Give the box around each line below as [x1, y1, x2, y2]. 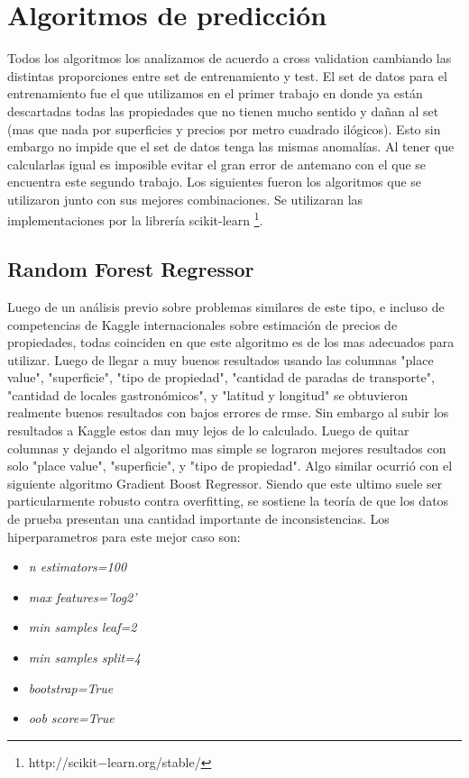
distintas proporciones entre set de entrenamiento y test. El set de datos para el [7, 66, 447, 85]
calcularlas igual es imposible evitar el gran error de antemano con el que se [7, 154, 427, 173]
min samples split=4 [28, 648, 141, 667]
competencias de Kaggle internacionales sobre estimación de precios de [7, 315, 398, 334]
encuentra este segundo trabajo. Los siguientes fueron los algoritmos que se [7, 172, 422, 191]
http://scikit [28, 752, 98, 771]
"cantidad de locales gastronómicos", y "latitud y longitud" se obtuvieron [7, 385, 409, 404]
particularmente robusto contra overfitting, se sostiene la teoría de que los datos [7, 491, 449, 510]
